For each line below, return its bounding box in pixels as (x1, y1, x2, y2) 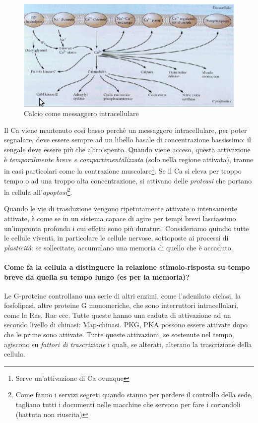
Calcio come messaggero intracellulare (24, 108, 139, 119)
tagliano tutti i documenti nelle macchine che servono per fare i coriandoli (15, 399, 241, 410)
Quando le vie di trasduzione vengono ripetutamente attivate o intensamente (4, 203, 238, 214)
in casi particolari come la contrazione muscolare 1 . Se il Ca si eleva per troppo (4, 164, 242, 176)
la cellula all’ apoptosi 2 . (4, 185, 72, 197)
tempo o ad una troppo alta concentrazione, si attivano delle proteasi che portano (4, 175, 252, 185)
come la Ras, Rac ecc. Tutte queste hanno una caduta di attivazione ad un (4, 309, 231, 320)
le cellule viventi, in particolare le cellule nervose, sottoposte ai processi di (4, 233, 229, 243)
